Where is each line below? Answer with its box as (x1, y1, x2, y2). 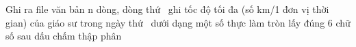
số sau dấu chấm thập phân (5, 29, 122, 43)
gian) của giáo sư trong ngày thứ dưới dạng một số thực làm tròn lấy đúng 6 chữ (5, 15, 351, 29)
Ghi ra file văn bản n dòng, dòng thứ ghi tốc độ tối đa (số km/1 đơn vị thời (5, 2, 329, 16)
